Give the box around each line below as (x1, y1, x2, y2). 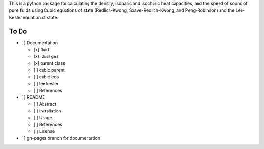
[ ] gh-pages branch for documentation (21, 135, 100, 141)
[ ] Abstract (33, 101, 56, 107)
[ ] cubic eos (33, 74, 59, 80)
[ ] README (21, 94, 45, 100)
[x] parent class (33, 60, 66, 66)
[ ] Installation (33, 108, 61, 114)
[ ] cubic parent (33, 67, 65, 73)
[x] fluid (33, 47, 49, 53)
